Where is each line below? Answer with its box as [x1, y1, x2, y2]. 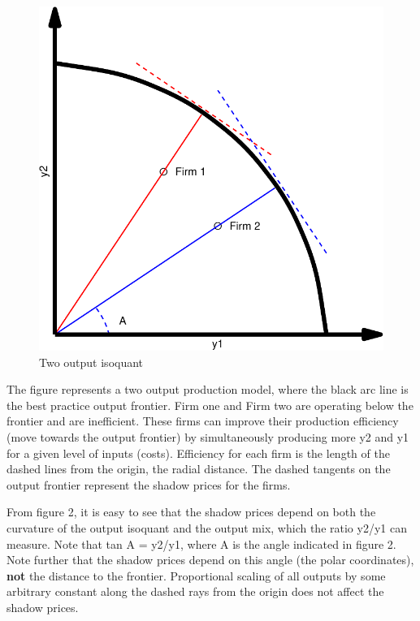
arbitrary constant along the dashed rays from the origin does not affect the [6, 583, 384, 600]
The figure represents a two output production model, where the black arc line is [6, 381, 409, 398]
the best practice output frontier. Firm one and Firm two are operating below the [6, 396, 414, 413]
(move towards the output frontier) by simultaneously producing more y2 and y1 [6, 428, 409, 445]
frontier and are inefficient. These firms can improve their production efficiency [6, 412, 399, 429]
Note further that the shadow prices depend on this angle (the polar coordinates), [6, 551, 414, 568]
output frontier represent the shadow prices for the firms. [6, 476, 291, 493]
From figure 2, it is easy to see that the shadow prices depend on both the [6, 503, 376, 520]
